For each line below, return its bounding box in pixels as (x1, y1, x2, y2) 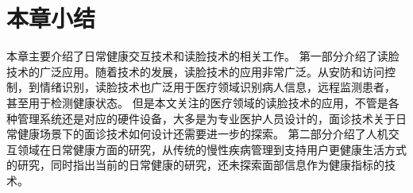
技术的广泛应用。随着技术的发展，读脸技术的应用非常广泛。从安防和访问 (6, 63, 384, 79)
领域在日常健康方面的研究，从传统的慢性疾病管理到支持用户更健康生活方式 (17, 141, 407, 157)
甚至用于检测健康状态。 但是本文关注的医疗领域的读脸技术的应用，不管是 (6, 94, 388, 110)
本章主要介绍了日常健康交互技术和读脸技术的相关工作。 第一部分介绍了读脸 (6, 48, 399, 64)
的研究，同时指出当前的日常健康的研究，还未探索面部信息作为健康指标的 (6, 156, 384, 173)
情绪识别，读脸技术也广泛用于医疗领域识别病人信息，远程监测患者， (39, 79, 396, 95)
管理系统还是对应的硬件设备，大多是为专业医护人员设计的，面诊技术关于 (17, 110, 396, 126)
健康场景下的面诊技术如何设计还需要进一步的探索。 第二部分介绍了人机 (17, 125, 388, 142)
